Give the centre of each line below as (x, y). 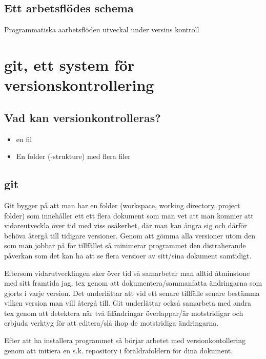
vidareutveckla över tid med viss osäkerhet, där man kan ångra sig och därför (126, 225)
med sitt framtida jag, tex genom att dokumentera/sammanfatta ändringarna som (133, 283)
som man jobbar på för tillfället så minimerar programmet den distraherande (125, 245)
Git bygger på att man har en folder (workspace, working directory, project (122, 205)
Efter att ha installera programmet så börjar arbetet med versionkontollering (125, 340)
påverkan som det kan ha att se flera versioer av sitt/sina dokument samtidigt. (128, 255)
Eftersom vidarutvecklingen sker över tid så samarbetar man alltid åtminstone (127, 273)
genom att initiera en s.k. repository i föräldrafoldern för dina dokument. (119, 350)
